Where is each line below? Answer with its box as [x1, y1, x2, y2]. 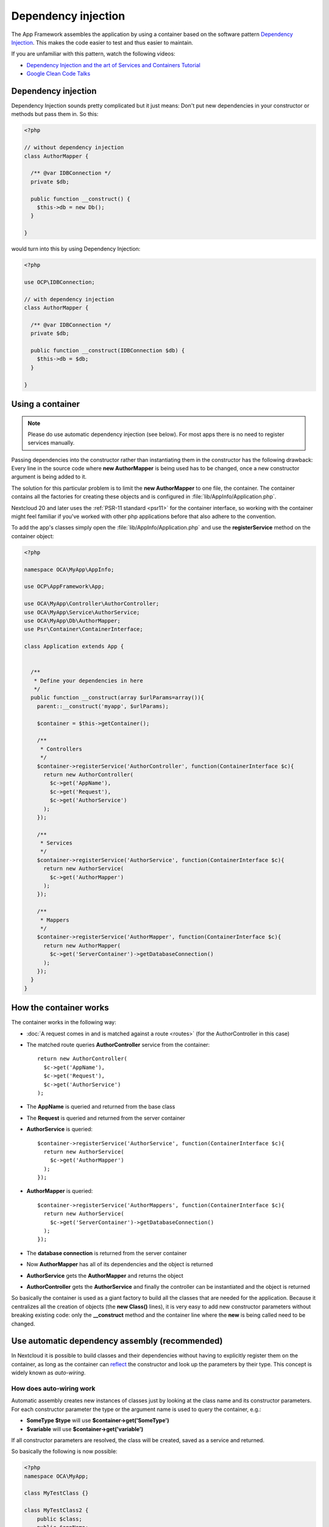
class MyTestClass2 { [24, 1507, 89, 1514]
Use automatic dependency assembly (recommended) [11, 1336, 223, 1346]
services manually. [27, 439, 75, 446]
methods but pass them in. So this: [11, 111, 99, 118]
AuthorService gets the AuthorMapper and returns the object [26, 1272, 184, 1279]
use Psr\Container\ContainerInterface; [24, 626, 143, 633]
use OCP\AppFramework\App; [24, 583, 105, 590]
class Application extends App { [24, 643, 124, 650]
